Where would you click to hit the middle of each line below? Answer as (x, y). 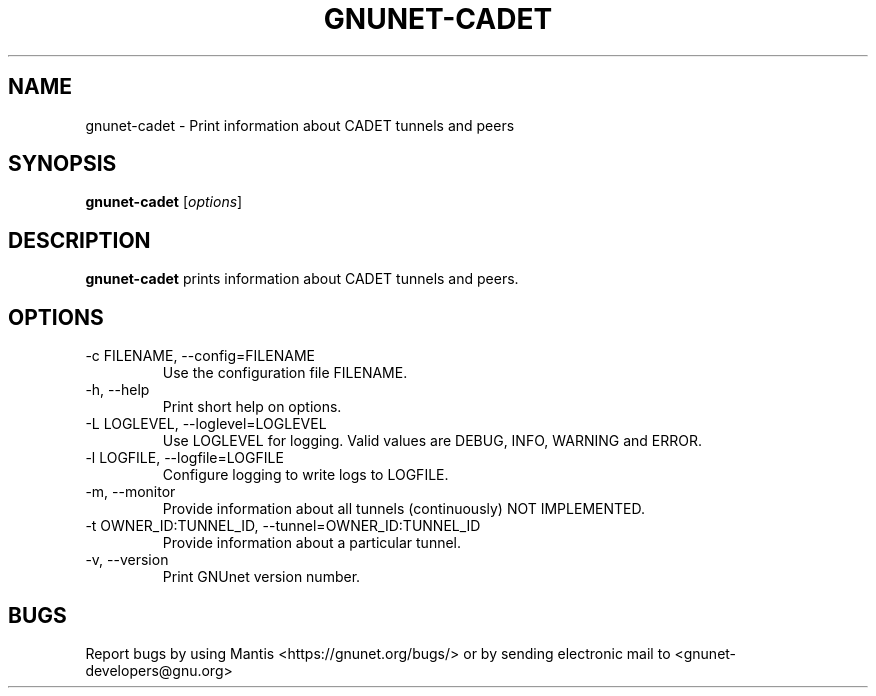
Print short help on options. (252, 407)
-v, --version (127, 560)
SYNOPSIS (62, 164)
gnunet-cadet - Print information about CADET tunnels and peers (300, 125)
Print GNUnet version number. (261, 577)
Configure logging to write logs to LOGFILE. (305, 475)
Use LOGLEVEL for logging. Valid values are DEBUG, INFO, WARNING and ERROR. (432, 441)
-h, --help (117, 390)
